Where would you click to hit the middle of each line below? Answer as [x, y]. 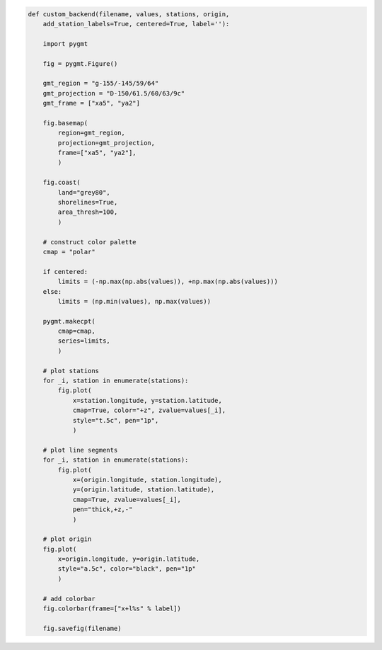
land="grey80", [84, 192]
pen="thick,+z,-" [103, 509]
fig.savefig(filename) [82, 628]
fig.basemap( [65, 123]
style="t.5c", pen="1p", [116, 420]
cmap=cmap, [76, 331]
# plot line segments [80, 450]
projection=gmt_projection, [106, 143]
